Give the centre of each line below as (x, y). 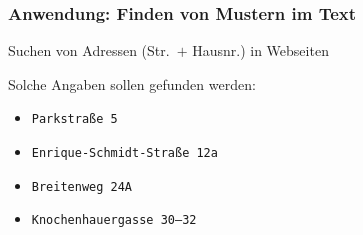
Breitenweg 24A (82, 186)
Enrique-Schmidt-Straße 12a (124, 153)
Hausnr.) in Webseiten (260, 50)
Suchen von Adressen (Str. (89, 50)
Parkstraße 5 (74, 119)
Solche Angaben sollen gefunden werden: (132, 83)
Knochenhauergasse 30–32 (114, 220)
